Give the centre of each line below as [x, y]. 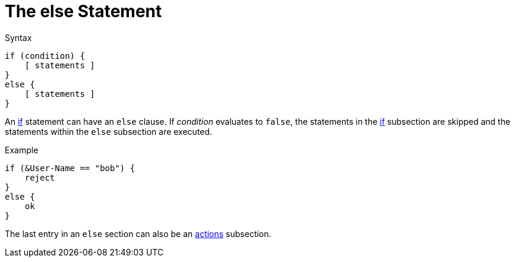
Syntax [18, 37]
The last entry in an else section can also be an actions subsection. [138, 233]
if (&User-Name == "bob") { [70, 168]
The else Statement [83, 11]
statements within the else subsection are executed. [109, 131]
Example [22, 150]
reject [40, 177]
